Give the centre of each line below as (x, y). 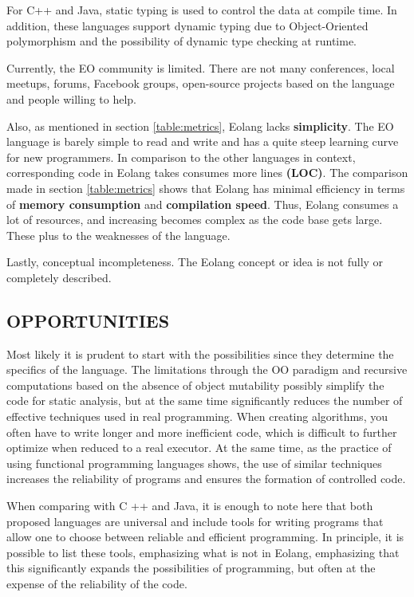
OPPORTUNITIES (88, 320)
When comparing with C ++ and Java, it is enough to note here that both (190, 506)
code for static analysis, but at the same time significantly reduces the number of (205, 401)
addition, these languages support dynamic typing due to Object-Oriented (187, 25)
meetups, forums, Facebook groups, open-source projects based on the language (201, 83)
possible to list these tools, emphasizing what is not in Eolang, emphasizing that (203, 552)
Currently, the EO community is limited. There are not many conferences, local (201, 67)
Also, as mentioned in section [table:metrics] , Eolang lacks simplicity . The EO (200, 126)
